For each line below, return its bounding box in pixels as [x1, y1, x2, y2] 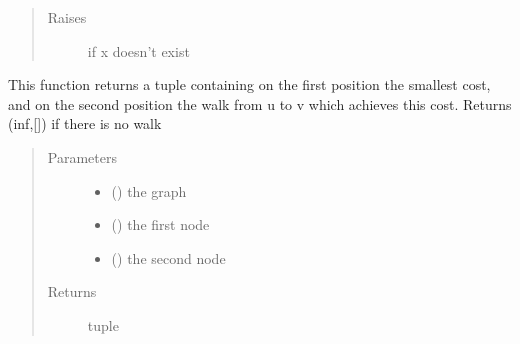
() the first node [111, 214, 210, 235]
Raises [47, 7, 87, 27]
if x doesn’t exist [87, 40, 190, 61]
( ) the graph [111, 180, 187, 201]
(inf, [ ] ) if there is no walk [8, 113, 162, 134]
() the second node [111, 247, 226, 268]
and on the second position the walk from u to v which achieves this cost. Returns [8, 93, 512, 114]
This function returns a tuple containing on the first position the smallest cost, [8, 74, 491, 95]
